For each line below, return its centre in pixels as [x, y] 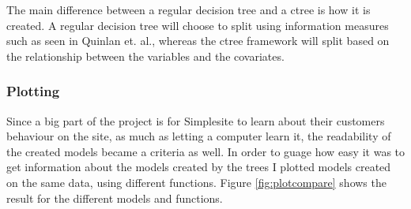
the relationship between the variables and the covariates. [145, 56]
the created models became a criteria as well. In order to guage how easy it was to [206, 151]
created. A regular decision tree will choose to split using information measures [198, 25]
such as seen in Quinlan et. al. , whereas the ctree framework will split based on [198, 41]
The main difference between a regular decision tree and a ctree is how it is [189, 9]
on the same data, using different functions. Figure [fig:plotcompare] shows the [196, 182]
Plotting [33, 91]
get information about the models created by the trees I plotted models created [199, 167]
